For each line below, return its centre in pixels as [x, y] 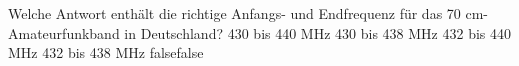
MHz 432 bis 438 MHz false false [106, 52]
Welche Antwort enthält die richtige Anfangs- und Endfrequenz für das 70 [234, 13]
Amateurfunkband [64, 32]
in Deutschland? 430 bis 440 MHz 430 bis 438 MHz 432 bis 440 [318, 32]
